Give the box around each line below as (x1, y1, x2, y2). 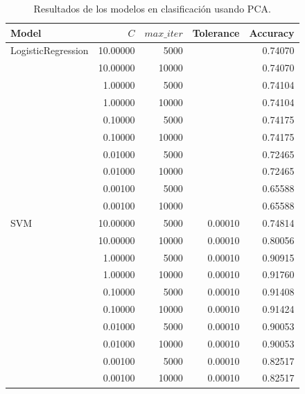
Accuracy (249, 25, 295, 40)
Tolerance (192, 25, 240, 40)
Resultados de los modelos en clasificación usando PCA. (33, 1, 271, 15)
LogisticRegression (10, 43, 89, 58)
